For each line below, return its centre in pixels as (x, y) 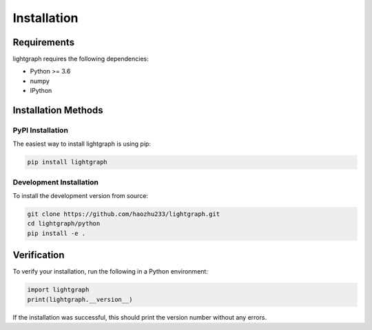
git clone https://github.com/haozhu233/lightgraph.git (124, 214)
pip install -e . (56, 233)
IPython (41, 91)
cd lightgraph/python (64, 224)
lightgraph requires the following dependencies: (81, 59)
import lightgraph (58, 290)
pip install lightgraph (68, 162)
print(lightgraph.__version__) (80, 299)
